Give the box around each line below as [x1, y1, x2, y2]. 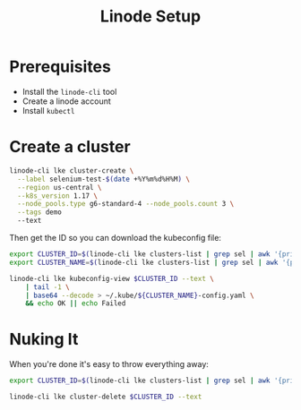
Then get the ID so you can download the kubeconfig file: [9, 233, 222, 243]
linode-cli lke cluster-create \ [9, 166, 134, 175]
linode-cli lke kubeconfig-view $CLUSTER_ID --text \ [9, 274, 215, 283]
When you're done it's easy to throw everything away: [9, 359, 209, 370]
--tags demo [17, 208, 63, 217]
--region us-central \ [17, 183, 102, 192]
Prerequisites [9, 56, 112, 77]
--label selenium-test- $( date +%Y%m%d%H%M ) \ [17, 175, 191, 184]
